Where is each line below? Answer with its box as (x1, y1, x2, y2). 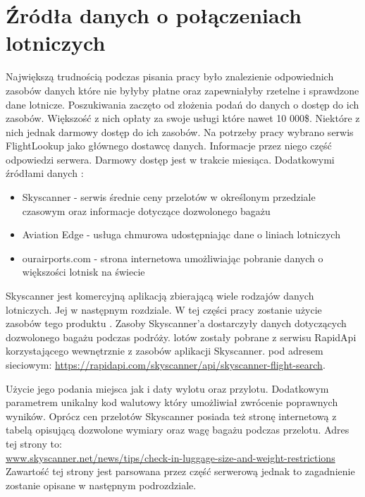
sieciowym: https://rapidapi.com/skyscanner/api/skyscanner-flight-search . (6, 357, 326, 372)
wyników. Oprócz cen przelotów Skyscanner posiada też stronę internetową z (6, 408, 337, 423)
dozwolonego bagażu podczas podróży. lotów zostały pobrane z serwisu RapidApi (6, 329, 357, 344)
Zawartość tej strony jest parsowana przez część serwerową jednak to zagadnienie (6, 464, 355, 479)
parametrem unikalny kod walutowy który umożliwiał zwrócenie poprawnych (6, 395, 338, 410)
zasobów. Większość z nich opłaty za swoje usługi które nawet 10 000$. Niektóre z (6, 111, 360, 125)
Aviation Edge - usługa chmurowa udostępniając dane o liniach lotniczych (22, 227, 340, 242)
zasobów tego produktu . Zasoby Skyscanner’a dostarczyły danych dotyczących (6, 316, 347, 331)
